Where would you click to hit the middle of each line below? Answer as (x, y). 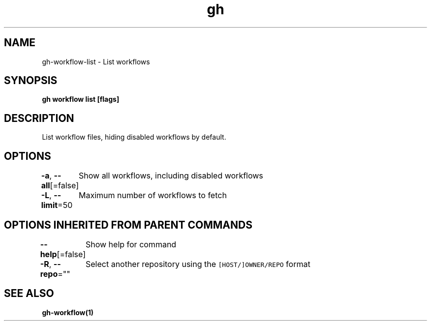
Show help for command (131, 244)
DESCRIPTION (39, 118)
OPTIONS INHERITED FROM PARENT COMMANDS (128, 225)
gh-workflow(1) (68, 312)
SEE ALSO (29, 294)
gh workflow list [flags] (81, 99)
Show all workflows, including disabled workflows (171, 176)
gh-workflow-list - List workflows (96, 61)
